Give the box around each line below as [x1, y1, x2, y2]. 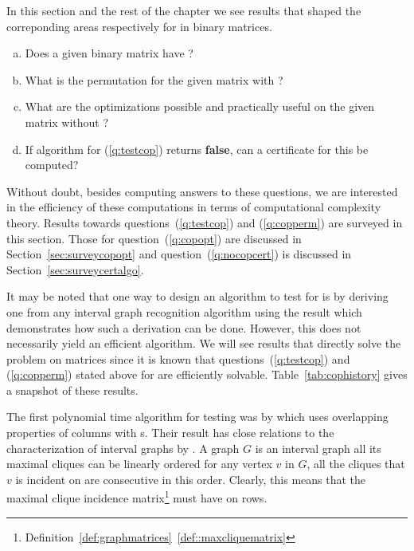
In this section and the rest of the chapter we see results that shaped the [6, 2, 361, 18]
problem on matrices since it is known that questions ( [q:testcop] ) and [6, 350, 350, 367]
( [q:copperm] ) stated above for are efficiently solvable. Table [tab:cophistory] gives [6, 366, 408, 383]
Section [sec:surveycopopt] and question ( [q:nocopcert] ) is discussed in [6, 246, 352, 262]
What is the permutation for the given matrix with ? [25, 71, 283, 88]
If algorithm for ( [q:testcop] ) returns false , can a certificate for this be [25, 140, 369, 157]
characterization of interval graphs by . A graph [6, 439, 240, 456]
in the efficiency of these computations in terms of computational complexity [6, 199, 381, 215]
